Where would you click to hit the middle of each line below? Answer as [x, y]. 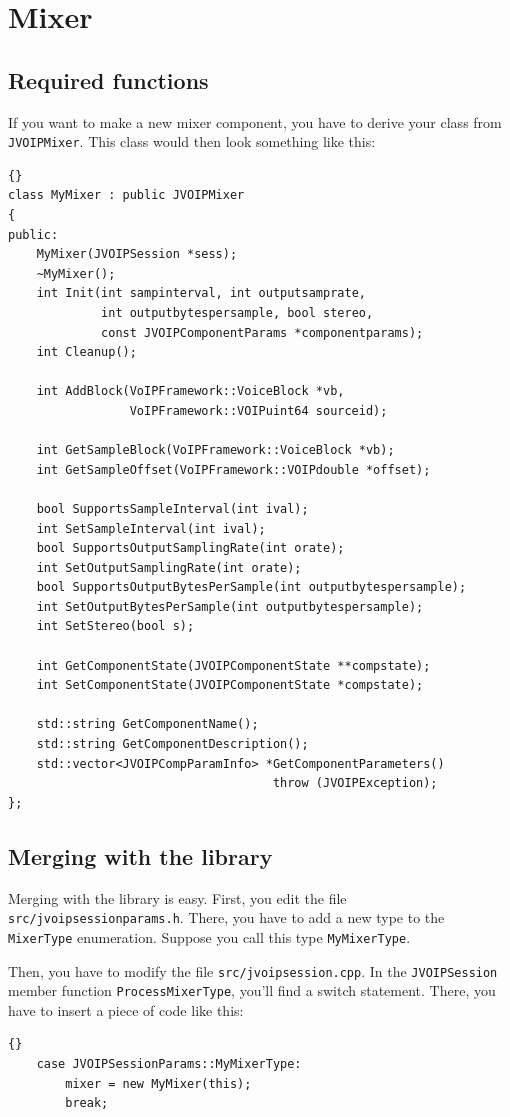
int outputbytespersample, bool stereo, [237, 312]
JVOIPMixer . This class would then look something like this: [192, 141]
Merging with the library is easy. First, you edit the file [177, 897]
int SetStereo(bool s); [115, 626]
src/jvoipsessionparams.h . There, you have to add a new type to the [226, 917]
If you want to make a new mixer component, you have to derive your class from [255, 121]
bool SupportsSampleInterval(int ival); [172, 508]
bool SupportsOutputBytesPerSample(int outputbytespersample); [251, 587]
